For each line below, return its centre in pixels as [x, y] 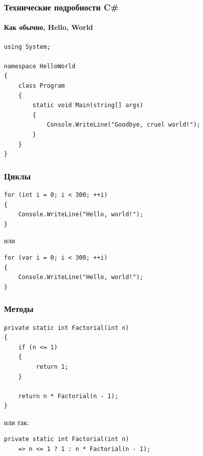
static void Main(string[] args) [88, 105]
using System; [27, 47]
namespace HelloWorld [40, 66]
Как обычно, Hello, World [49, 27]
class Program [41, 86]
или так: [16, 422]
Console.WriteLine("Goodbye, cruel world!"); [123, 125]
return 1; [52, 367]
